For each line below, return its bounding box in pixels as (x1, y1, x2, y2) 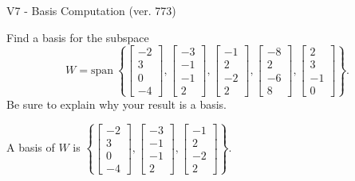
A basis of (6, 139, 55, 156)
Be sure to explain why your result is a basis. (6, 95, 227, 112)
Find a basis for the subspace (6, 29, 149, 45)
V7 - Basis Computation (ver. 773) (6, 2, 176, 18)
